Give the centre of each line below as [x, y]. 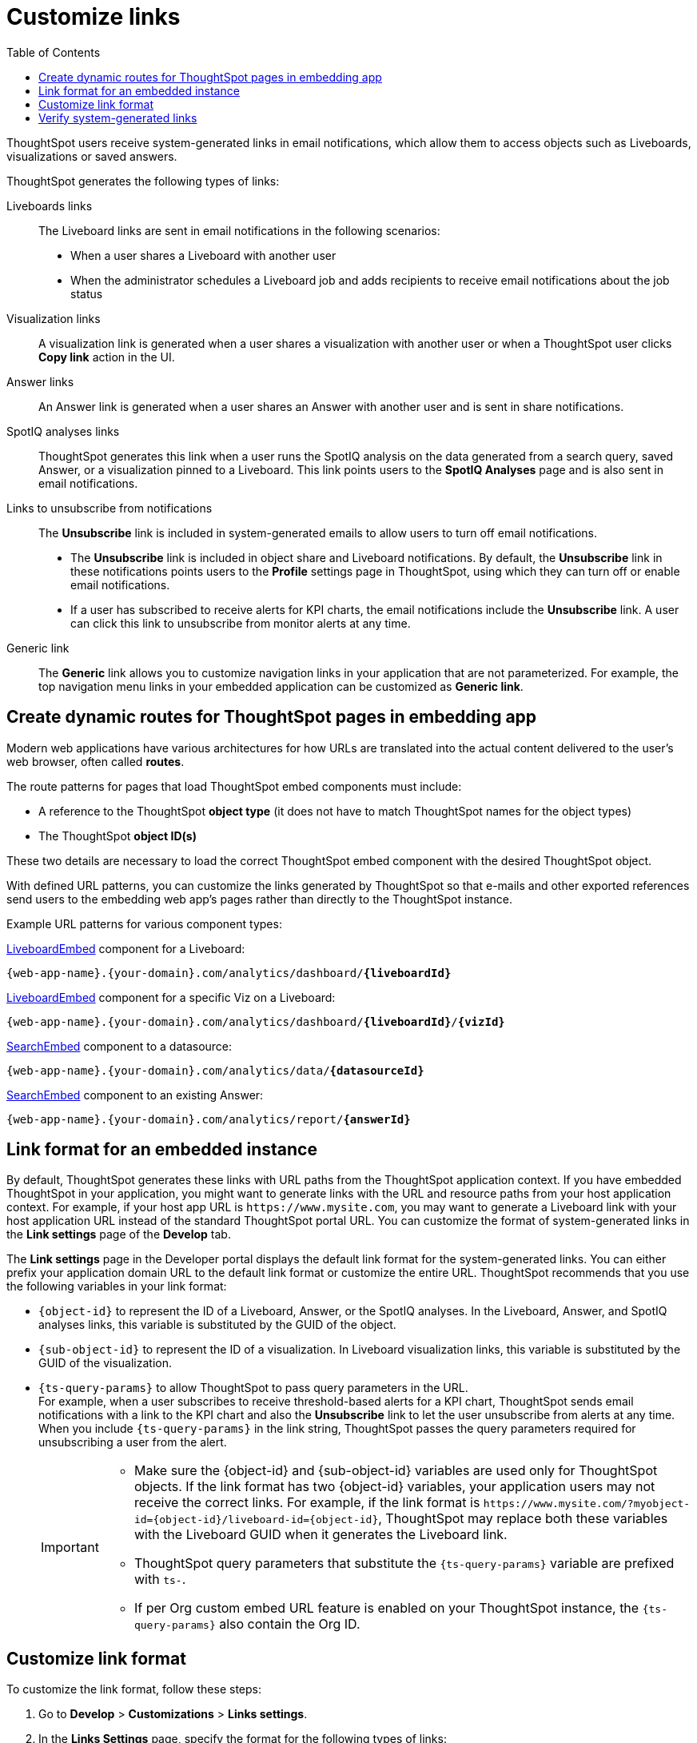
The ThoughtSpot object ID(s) [117, 836]
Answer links [40, 381]
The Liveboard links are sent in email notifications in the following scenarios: [239, 230]
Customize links [94, 17]
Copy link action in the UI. [107, 357]
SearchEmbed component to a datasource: [119, 1046]
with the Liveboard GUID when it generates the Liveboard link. [321, 1535]
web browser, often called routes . [96, 761]
